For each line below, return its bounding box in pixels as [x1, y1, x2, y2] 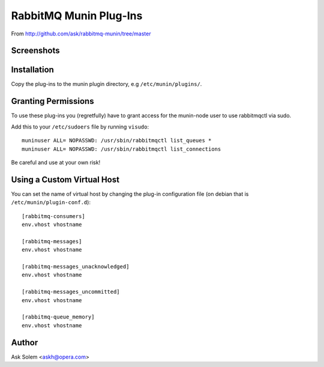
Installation [11, 65, 54, 75]
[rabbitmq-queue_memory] [22, 314, 95, 321]
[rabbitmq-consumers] [22, 213, 85, 219]
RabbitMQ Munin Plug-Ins [11, 9, 143, 22]
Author [11, 337, 38, 348]
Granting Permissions [11, 96, 94, 106]
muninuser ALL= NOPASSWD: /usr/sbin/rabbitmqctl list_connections [22, 145, 221, 153]
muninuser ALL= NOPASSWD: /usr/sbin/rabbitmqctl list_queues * [22, 137, 212, 144]
